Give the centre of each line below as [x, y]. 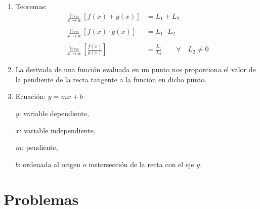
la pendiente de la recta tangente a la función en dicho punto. [111, 79]
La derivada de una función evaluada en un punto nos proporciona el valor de [136, 69]
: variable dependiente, [54, 113]
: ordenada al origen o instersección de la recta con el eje [106, 164]
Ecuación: [31, 96]
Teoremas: [31, 6]
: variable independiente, [57, 130]
